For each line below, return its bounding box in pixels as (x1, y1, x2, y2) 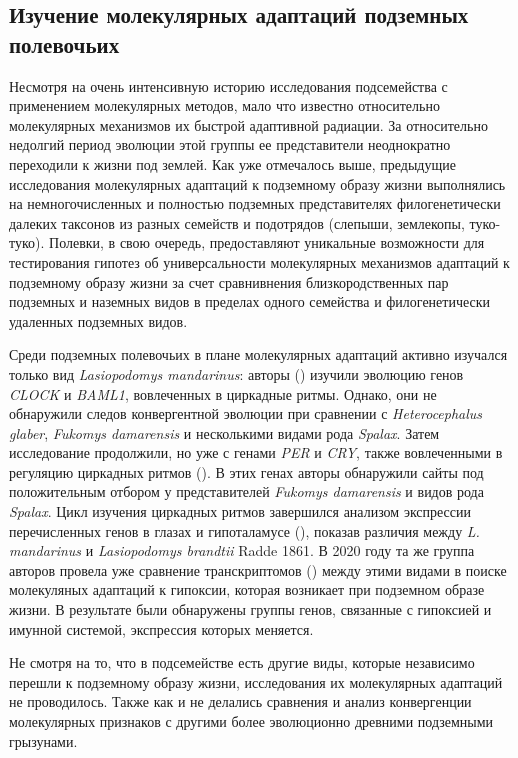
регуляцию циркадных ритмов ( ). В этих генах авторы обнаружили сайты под (9, 461, 484, 482)
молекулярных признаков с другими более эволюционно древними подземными (9, 711, 494, 731)
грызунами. (9, 730, 78, 751)
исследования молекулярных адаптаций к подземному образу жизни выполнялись (9, 173, 506, 194)
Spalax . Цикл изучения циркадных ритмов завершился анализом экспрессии (9, 501, 472, 522)
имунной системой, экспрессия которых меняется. (9, 618, 314, 639)
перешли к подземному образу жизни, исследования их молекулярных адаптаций (9, 671, 503, 692)
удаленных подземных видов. (9, 310, 188, 331)
